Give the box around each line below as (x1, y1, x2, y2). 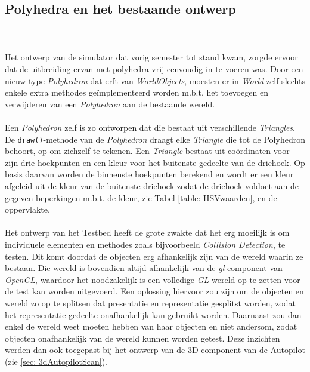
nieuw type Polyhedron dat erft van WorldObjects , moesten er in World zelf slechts (5, 74, 305, 87)
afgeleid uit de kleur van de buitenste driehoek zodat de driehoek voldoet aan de (5, 179, 299, 192)
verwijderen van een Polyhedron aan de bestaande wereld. (5, 97, 215, 110)
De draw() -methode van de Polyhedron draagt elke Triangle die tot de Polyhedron (5, 133, 305, 145)
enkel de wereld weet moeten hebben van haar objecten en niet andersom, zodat (5, 320, 297, 333)
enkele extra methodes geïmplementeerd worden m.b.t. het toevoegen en (5, 86, 268, 99)
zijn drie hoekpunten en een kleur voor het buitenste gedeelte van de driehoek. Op (5, 156, 305, 168)
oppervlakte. (5, 203, 50, 216)
